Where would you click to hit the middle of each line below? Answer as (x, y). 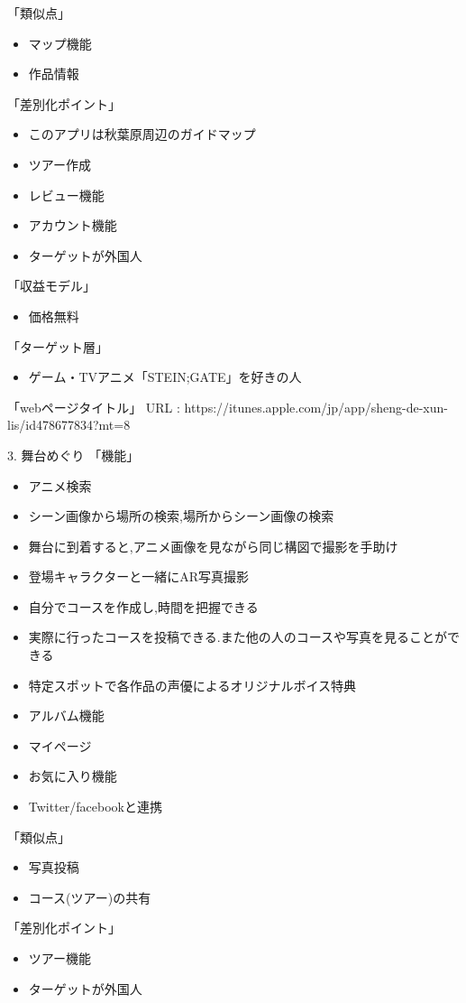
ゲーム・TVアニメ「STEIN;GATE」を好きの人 (165, 377)
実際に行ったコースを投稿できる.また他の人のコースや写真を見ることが (238, 637)
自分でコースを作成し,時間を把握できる (143, 606)
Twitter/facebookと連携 (96, 807)
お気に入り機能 (73, 776)
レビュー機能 (66, 195)
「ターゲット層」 (58, 346)
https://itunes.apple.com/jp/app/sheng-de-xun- (316, 407)
